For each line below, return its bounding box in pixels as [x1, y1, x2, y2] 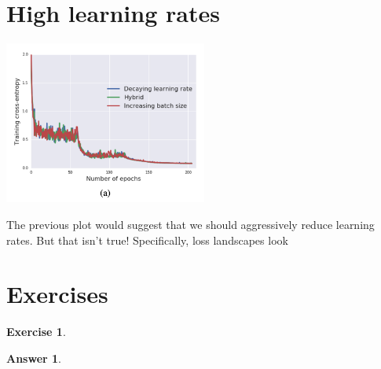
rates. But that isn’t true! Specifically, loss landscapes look [6, 231, 288, 248]
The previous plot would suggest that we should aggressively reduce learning [6, 216, 375, 232]
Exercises [6, 278, 108, 310]
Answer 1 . [6, 349, 61, 366]
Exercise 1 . [6, 323, 66, 340]
